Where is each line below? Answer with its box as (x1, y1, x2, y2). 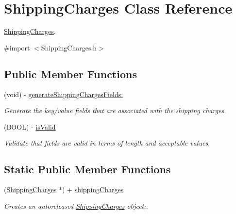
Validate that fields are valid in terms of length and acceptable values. (4, 138, 210, 148)
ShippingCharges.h (41, 42, 97, 52)
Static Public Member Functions (4, 162, 171, 177)
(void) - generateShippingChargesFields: (4, 89, 123, 99)
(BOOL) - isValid (4, 121, 56, 132)
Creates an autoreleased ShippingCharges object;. (4, 200, 148, 211)
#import (4, 42, 30, 52)
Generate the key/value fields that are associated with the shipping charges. (4, 105, 226, 115)
